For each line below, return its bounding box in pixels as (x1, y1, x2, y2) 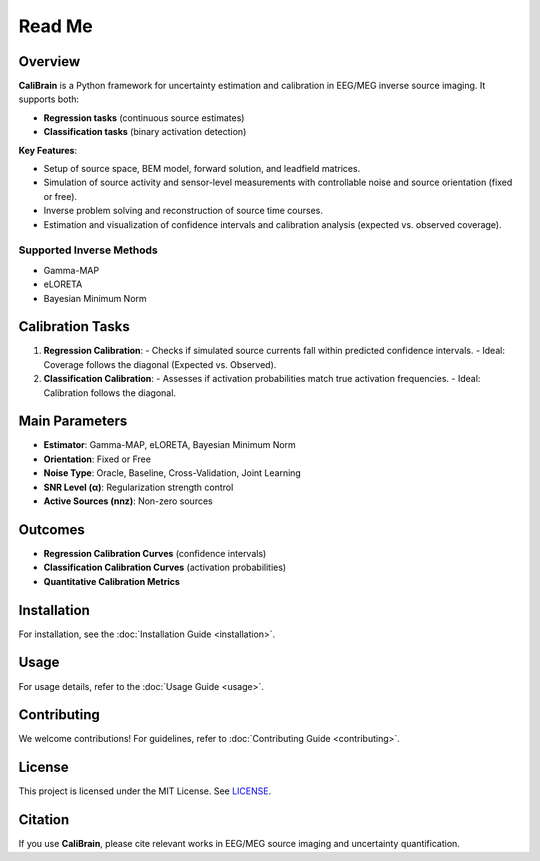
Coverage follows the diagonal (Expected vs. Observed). (43, 358, 277, 370)
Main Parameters (18, 413, 128, 430)
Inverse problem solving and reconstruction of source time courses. (43, 205, 324, 217)
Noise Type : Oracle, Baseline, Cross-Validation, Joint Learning (43, 467, 302, 479)
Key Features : (18, 144, 78, 156)
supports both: (18, 93, 80, 105)
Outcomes (18, 521, 85, 538)
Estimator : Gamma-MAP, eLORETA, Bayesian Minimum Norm (43, 439, 297, 451)
